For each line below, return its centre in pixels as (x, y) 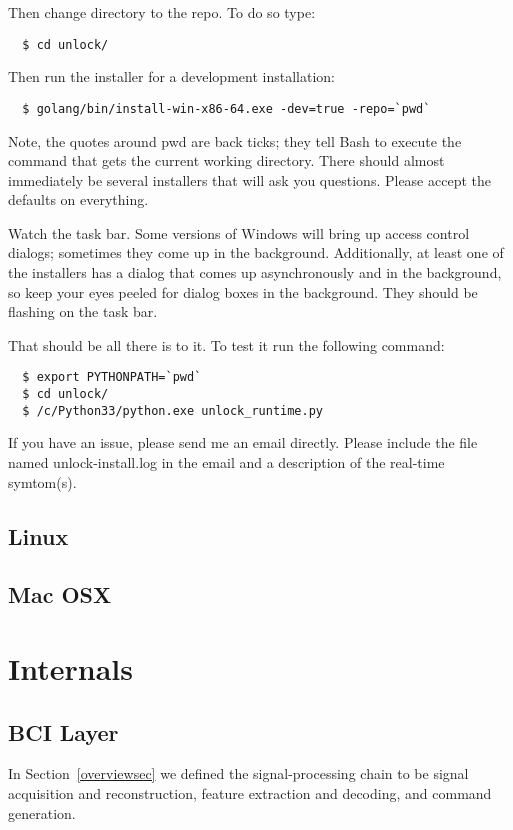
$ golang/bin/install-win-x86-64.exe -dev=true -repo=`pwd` (226, 108)
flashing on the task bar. (83, 311)
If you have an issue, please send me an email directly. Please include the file (243, 442)
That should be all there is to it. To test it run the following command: (226, 344)
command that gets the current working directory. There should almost (226, 160)
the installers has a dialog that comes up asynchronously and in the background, (255, 272)
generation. (42, 812)
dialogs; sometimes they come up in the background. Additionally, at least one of (256, 252)
